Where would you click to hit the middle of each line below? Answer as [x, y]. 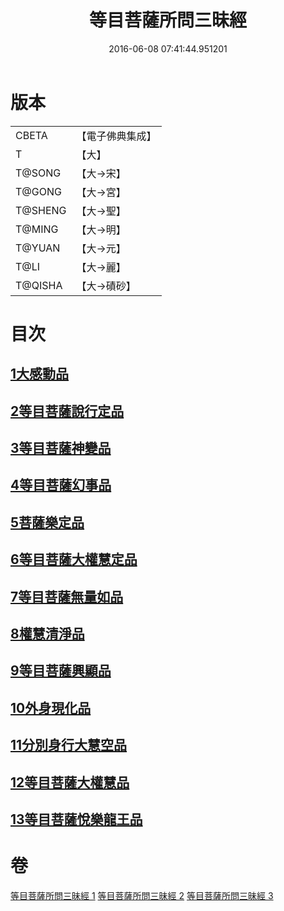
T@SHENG [41, 210]
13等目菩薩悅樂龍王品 [76, 819]
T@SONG [38, 173]
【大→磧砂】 [106, 286]
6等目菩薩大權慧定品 [74, 559]
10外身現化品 [51, 707]
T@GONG [38, 191]
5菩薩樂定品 [47, 522]
